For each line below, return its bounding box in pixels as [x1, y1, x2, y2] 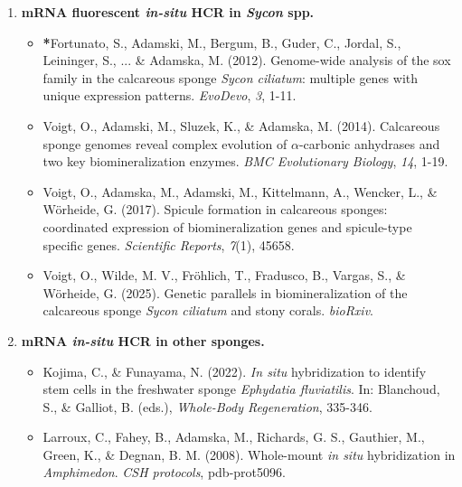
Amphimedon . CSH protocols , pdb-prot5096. [42, 463, 286, 482]
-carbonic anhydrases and [298, 134, 440, 153]
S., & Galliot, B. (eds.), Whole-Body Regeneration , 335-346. [42, 397, 372, 416]
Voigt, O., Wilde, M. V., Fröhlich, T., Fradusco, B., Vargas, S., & [42, 266, 406, 285]
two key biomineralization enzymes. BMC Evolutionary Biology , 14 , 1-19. [42, 152, 448, 171]
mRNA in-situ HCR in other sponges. [21, 331, 265, 350]
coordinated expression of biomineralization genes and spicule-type [42, 217, 412, 236]
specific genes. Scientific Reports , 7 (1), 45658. [42, 235, 295, 254]
